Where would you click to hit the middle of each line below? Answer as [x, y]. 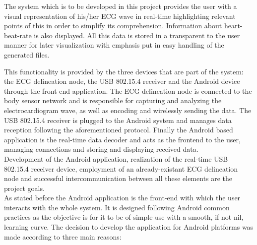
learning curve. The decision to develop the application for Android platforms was [129, 227]
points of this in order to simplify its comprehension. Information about [113, 26]
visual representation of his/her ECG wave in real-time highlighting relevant [120, 16]
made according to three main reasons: [63, 236]
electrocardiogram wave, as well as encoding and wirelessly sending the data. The [128, 110]
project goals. [24, 188]
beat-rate [18, 35]
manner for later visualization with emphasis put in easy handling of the [114, 45]
